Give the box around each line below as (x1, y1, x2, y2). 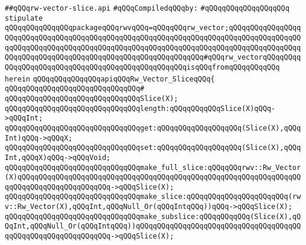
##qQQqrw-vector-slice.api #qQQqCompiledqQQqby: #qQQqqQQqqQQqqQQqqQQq (5, 4, 289, 12)
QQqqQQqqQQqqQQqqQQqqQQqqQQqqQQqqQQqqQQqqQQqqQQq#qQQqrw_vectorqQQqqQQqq (5, 53, 301, 62)
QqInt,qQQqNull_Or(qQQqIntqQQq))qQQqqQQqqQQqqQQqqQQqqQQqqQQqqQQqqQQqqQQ (5, 222, 301, 231)
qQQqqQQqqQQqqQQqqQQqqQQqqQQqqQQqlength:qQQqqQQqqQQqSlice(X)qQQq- (5, 104, 276, 113)
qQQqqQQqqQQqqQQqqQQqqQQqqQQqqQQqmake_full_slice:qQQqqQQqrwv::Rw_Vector (5, 163, 301, 172)
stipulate (5, 14, 43, 22)
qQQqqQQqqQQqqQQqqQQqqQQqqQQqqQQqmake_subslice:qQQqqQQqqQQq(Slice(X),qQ (5, 212, 301, 221)
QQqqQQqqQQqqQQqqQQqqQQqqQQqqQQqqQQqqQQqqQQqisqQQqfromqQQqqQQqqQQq (5, 63, 280, 71)
